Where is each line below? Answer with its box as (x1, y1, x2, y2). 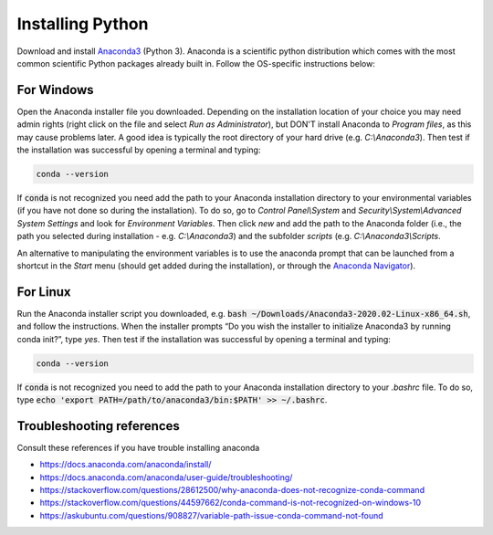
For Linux (16, 284, 72, 299)
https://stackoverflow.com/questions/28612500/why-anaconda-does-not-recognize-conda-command (39, 485, 425, 496)
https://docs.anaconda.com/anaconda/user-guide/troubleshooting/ (39, 471, 293, 483)
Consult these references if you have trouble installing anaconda (16, 442, 260, 453)
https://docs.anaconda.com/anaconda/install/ (39, 459, 212, 470)
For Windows (16, 82, 95, 98)
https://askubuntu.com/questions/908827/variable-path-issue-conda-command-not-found (39, 509, 383, 520)
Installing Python (16, 14, 149, 34)
